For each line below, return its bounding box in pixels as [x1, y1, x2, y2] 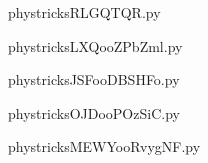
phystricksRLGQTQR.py [8, 2, 161, 22]
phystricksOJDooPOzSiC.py [8, 102, 180, 123]
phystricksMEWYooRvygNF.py [8, 136, 201, 157]
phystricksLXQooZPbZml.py [8, 35, 183, 56]
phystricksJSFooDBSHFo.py [8, 69, 180, 90]
